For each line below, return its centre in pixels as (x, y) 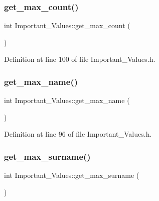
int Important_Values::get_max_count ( (67, 25)
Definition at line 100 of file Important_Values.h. (80, 59)
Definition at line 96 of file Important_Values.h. (78, 134)
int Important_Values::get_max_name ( (67, 100)
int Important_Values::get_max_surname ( (72, 175)
